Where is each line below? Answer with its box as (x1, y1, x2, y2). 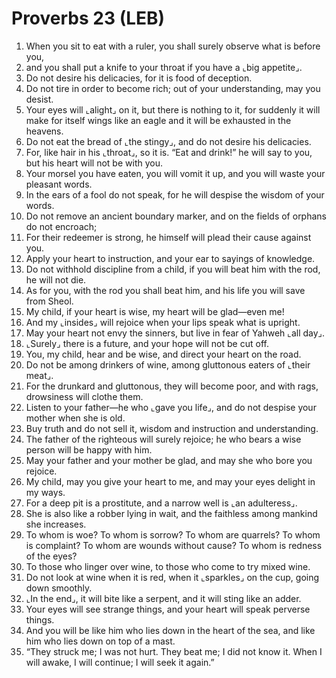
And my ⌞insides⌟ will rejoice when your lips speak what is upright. (25, 316, 301, 328)
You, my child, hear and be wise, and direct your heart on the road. (25, 348, 302, 360)
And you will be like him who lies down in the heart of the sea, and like (25, 624, 316, 636)
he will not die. (25, 273, 87, 286)
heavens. (25, 125, 64, 137)
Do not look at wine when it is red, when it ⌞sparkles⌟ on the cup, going (25, 571, 320, 583)
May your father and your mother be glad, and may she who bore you (25, 454, 313, 466)
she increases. (25, 518, 87, 530)
